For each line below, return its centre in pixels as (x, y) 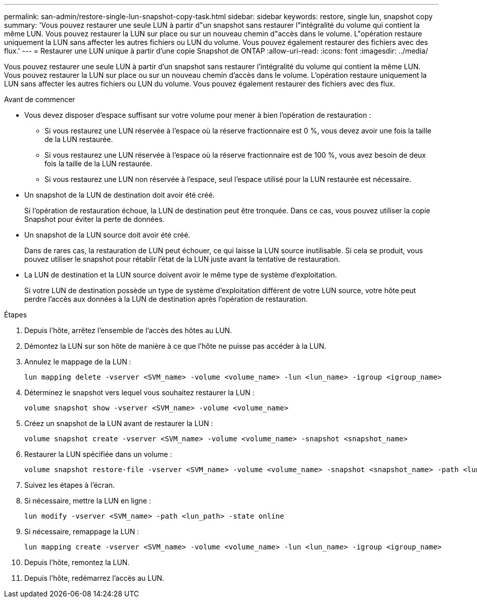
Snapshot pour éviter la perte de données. (94, 219)
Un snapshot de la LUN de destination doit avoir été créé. (120, 195)
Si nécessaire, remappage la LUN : (82, 531)
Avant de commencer (40, 99)
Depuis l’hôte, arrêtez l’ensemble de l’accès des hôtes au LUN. (128, 330)
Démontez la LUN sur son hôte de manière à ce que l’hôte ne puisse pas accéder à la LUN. (175, 346)
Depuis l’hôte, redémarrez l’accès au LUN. (94, 578)
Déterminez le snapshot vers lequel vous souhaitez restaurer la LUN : (139, 392)
